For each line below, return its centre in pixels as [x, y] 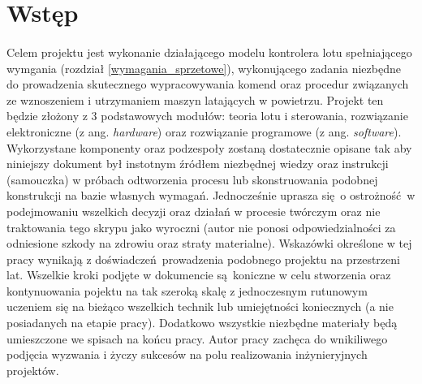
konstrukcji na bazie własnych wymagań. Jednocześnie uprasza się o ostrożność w [211, 195]
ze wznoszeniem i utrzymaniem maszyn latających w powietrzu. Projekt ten [195, 99]
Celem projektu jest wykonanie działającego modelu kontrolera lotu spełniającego [209, 52]
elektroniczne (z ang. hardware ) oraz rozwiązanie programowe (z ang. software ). [204, 131]
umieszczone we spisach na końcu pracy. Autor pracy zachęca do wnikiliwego [197, 338]
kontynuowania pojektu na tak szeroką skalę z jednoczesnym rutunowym [187, 290]
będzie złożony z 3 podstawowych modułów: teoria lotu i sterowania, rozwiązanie [207, 116]
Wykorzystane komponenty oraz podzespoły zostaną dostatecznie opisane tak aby [209, 147]
